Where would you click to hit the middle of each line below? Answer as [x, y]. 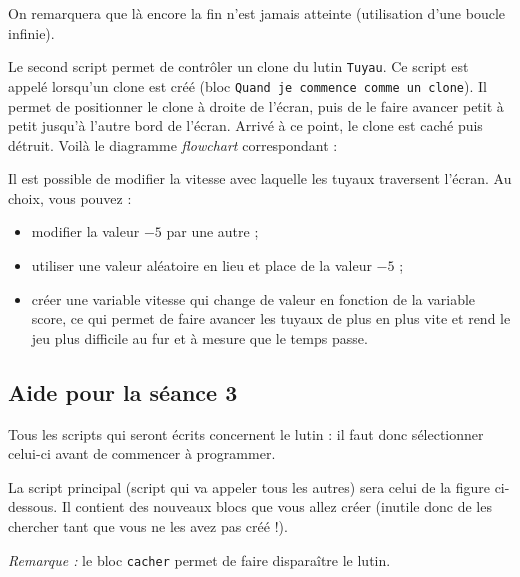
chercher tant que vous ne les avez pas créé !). [148, 526]
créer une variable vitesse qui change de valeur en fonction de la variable [253, 298]
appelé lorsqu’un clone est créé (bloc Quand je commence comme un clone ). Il [247, 85]
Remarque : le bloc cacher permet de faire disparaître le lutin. [199, 559]
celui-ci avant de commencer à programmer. [142, 453]
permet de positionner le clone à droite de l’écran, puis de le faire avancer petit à [256, 105]
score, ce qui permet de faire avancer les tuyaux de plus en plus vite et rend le [271, 318]
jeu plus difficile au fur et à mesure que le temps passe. [199, 337]
